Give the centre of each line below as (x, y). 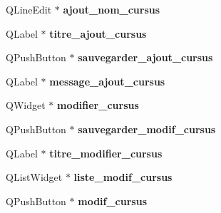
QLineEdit (29, 9)
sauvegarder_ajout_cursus (145, 57)
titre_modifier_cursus (106, 153)
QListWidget (34, 177)
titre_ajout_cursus (98, 33)
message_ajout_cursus (107, 81)
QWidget (26, 105)
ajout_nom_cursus (112, 9)
